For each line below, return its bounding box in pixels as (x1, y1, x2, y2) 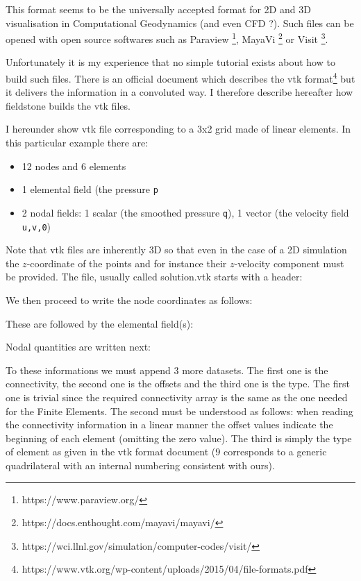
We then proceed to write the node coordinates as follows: (6, 293, 253, 307)
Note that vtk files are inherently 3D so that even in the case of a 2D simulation (6, 242, 347, 257)
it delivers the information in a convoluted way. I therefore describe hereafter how (6, 85, 353, 99)
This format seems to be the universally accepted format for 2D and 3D (6, 2, 311, 16)
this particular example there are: (6, 135, 149, 150)
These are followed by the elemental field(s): (6, 316, 194, 330)
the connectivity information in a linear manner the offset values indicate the (6, 417, 333, 432)
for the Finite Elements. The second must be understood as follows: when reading (6, 403, 353, 418)
